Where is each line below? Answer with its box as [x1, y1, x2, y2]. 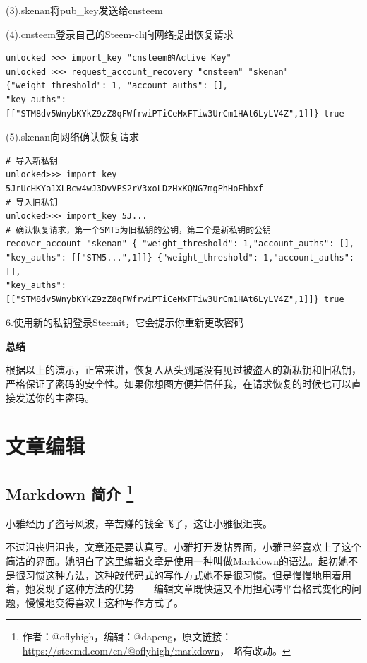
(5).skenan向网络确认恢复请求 [6, 129, 140, 144]
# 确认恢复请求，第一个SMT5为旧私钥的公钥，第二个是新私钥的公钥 [6, 225, 271, 235]
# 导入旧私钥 [6, 197, 58, 208]
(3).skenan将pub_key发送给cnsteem [6, 3, 163, 17]
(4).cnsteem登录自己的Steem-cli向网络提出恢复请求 [6, 26, 234, 41]
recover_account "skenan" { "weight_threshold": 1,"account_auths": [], [6, 239, 354, 249]
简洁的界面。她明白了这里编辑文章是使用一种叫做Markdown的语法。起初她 [6, 554, 348, 568]
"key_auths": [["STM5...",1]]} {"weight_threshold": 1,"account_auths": [6, 252, 354, 263]
